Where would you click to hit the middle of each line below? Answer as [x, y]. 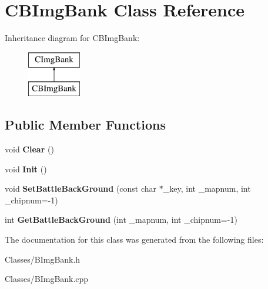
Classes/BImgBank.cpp [47, 279]
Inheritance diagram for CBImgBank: [72, 38]
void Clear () [29, 149]
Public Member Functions [85, 125]
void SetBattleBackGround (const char [81, 188]
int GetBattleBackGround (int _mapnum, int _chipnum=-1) [121, 220]
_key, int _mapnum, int [207, 188]
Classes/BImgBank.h [43, 259]
